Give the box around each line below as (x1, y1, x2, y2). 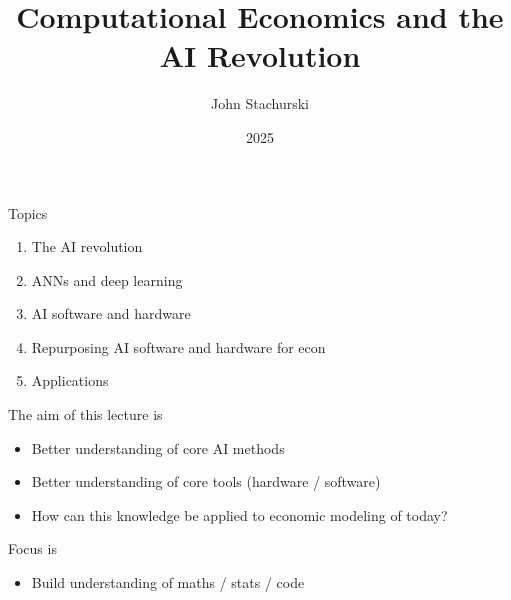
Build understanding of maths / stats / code (31, 572, 305, 593)
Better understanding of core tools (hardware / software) (31, 471, 381, 492)
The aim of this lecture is (8, 404, 163, 425)
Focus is (8, 538, 57, 559)
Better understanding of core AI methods (31, 437, 285, 458)
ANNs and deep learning (31, 269, 183, 290)
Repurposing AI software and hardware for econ (31, 336, 326, 357)
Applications (31, 370, 109, 391)
